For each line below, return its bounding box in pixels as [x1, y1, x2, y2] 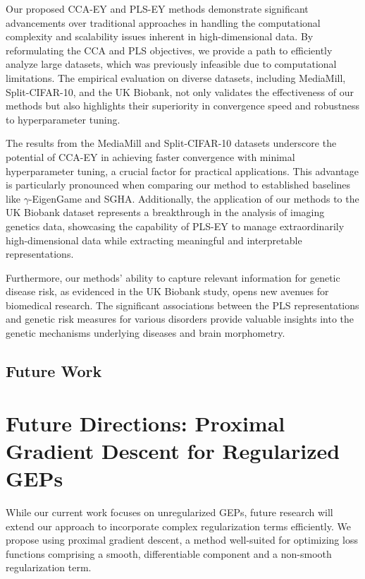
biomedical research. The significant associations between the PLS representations [6, 297, 359, 312]
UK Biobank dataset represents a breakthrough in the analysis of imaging [6, 205, 325, 220]
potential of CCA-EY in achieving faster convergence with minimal [6, 149, 295, 164]
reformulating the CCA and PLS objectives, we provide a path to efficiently [6, 42, 333, 57]
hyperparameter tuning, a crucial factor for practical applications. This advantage [6, 163, 359, 178]
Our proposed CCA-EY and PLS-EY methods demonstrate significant [6, 1, 309, 16]
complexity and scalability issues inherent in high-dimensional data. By [6, 29, 314, 44]
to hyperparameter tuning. [6, 112, 120, 126]
